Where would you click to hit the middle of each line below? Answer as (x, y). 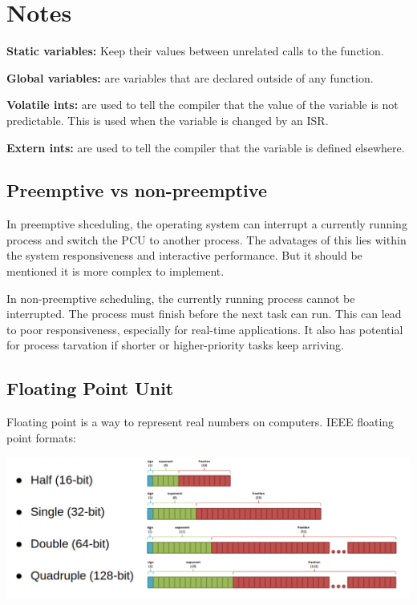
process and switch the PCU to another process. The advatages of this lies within (206, 239)
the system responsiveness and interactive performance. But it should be (184, 255)
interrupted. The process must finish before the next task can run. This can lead (204, 314)
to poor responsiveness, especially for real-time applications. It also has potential (205, 329)
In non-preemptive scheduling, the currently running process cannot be (181, 298)
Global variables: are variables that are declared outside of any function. (190, 77)
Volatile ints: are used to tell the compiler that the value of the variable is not (202, 105)
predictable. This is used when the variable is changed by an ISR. (168, 120)
